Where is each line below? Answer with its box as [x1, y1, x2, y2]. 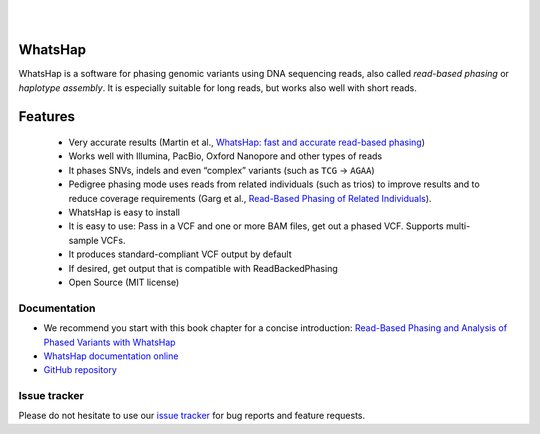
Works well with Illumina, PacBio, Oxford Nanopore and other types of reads [68, 150, 383, 162]
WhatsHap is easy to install [68, 206, 180, 219]
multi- [445, 220, 471, 232]
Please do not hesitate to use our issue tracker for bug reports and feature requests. [18, 410, 365, 422]
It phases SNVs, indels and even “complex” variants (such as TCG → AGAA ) [68, 164, 375, 176]
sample [68, 234, 99, 246]
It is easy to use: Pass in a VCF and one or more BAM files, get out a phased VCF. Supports [68, 220, 444, 232]
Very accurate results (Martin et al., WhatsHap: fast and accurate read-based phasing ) [68, 136, 425, 149]
